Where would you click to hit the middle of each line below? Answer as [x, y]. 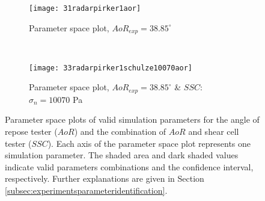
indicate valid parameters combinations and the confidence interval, [129, 166]
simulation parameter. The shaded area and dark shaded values [122, 155]
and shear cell [214, 131]
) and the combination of [120, 131]
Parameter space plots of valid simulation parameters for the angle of [132, 119]
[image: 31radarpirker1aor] [85, 8]
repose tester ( [31, 131]
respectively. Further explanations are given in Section [105, 178]
